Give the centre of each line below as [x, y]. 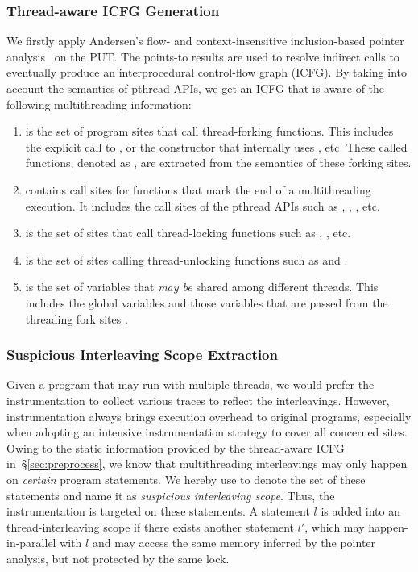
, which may [335, 526]
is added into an [360, 511]
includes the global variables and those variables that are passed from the [207, 302]
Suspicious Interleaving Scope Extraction [142, 355]
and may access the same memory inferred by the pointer [234, 543]
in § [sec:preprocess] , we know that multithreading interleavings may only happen [207, 463]
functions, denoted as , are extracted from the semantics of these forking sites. [218, 163]
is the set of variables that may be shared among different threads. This [202, 287]
